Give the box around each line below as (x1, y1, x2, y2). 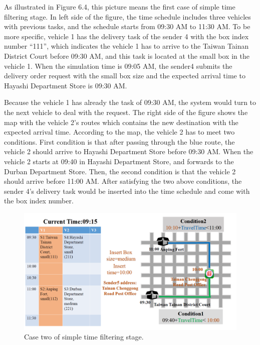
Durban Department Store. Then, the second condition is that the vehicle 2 (4, 166, 236, 176)
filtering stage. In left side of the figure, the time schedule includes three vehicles (4, 11, 251, 22)
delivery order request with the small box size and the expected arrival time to (4, 70, 245, 81)
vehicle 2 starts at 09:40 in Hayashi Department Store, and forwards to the (4, 156, 234, 166)
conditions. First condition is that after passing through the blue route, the (4, 136, 235, 147)
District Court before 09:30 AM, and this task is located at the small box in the (4, 50, 249, 61)
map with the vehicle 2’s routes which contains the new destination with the (4, 117, 238, 127)
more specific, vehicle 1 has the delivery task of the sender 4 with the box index (4, 31, 249, 41)
